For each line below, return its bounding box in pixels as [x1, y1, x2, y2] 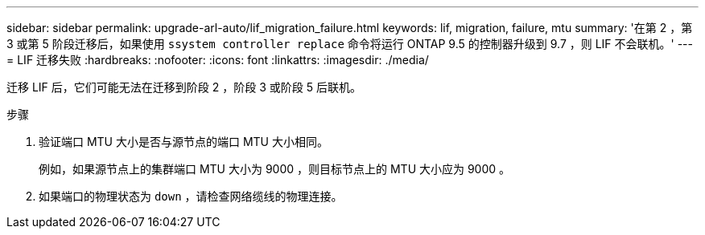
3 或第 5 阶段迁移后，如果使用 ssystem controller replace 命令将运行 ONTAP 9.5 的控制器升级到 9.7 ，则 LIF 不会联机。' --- [6, 37, 694, 51]
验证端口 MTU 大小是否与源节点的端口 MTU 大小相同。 [39, 135, 328, 148]
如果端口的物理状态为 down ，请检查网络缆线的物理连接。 [39, 189, 343, 203]
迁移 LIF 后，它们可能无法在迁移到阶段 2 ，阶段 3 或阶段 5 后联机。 [6, 80, 361, 94]
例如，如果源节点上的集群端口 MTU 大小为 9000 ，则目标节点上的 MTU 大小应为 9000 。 [39, 162, 511, 176]
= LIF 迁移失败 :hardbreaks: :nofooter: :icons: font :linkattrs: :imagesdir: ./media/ [6, 53, 429, 67]
